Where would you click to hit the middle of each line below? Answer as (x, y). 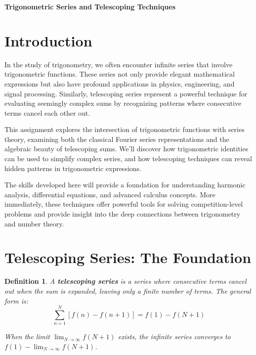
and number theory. (34, 223)
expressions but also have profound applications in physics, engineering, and (120, 83)
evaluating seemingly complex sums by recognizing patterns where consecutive (123, 103)
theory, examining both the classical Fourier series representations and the (117, 139)
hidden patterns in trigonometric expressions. (73, 168)
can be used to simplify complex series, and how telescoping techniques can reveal (128, 158)
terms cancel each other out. (47, 112)
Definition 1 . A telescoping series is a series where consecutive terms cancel (126, 281)
